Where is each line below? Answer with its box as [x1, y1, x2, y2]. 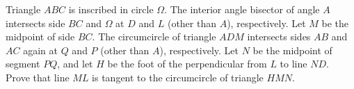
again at [23, 42, 58, 57]
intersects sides [247, 29, 311, 44]
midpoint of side [6, 29, 75, 44]
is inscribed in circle [68, 2, 154, 16]
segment [6, 56, 40, 71]
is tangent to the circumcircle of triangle [92, 70, 264, 84]
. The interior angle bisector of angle [164, 2, 320, 16]
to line [280, 56, 307, 71]
